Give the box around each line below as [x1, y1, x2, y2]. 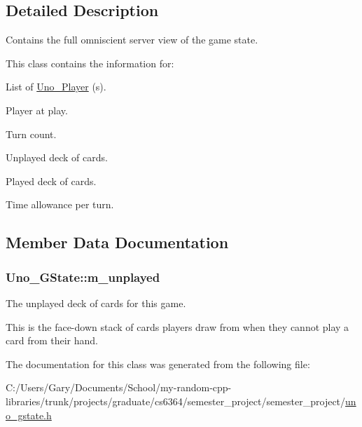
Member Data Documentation [6, 231, 229, 253]
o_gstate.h [6, 407, 52, 422]
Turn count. [6, 126, 57, 141]
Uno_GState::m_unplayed [6, 268, 160, 285]
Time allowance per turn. [6, 197, 114, 212]
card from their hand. [6, 333, 98, 348]
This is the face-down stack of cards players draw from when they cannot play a [6, 319, 349, 334]
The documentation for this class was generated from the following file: [6, 356, 310, 371]
